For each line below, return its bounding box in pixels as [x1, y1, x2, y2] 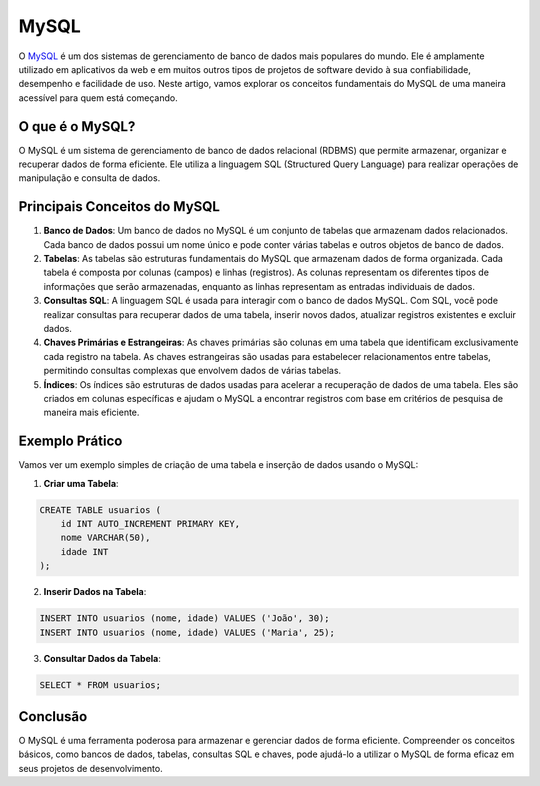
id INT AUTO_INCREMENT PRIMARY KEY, [60, 518, 240, 530]
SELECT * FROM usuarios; [39, 679, 162, 690]
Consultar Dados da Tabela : [43, 652, 162, 664]
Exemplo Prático [18, 433, 123, 450]
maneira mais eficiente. [43, 406, 140, 419]
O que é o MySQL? [18, 118, 136, 135]
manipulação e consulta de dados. [18, 172, 161, 184]
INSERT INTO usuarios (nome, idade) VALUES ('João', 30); [39, 613, 330, 624]
